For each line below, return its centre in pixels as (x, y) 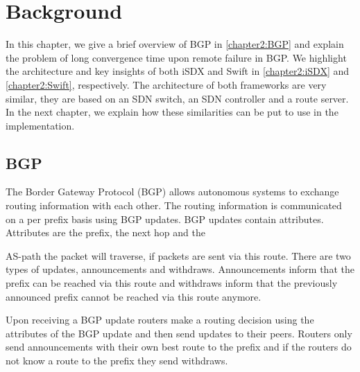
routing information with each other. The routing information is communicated (174, 205)
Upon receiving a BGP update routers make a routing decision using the (160, 320)
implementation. (40, 125)
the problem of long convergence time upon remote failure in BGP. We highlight (176, 57)
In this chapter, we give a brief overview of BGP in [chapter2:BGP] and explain (175, 44)
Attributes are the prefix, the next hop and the (105, 232)
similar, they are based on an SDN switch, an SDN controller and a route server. (177, 98)
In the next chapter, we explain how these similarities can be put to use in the (172, 112)
